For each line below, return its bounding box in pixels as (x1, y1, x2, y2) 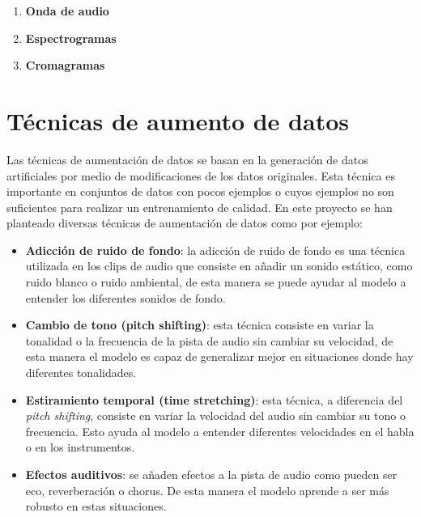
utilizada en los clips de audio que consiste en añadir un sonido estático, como (25, 257, 413, 274)
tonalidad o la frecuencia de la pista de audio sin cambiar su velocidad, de (25, 332, 393, 349)
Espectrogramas (25, 29, 117, 46)
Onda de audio (25, 2, 109, 19)
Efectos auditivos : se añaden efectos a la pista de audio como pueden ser (25, 466, 398, 482)
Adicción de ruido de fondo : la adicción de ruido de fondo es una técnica (25, 241, 406, 258)
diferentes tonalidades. (25, 364, 137, 381)
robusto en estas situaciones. (25, 498, 167, 515)
